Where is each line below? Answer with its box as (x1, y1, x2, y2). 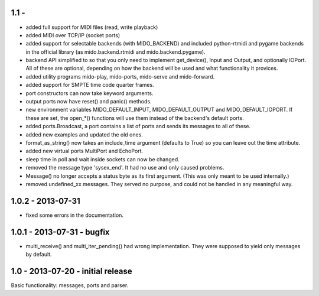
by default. (25, 251, 53, 258)
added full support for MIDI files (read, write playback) (25, 24, 158, 31)
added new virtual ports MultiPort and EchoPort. (25, 148, 144, 155)
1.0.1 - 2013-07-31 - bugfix (11, 227, 110, 237)
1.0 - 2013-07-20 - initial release (11, 266, 132, 276)
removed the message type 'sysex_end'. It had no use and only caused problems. (25, 164, 224, 171)
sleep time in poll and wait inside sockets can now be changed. (25, 155, 180, 162)
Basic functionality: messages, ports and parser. (11, 282, 129, 289)
